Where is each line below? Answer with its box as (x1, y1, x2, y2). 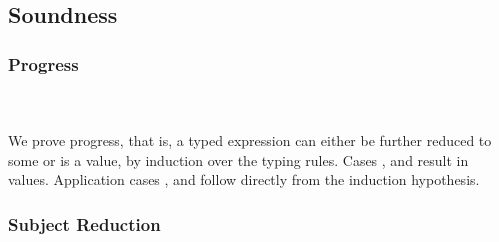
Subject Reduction (8, 211, 161, 236)
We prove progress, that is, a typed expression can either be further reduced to (8, 130, 492, 151)
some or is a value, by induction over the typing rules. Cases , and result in (8, 149, 469, 170)
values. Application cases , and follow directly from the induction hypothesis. (8, 169, 480, 190)
